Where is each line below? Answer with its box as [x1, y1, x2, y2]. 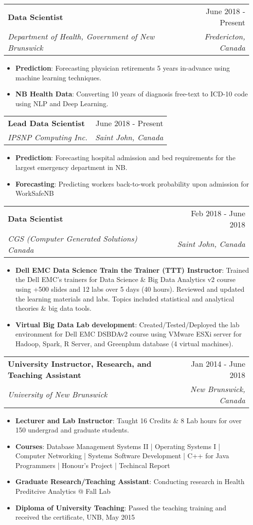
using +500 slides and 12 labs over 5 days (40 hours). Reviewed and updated [15, 283, 245, 294]
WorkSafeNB [15, 188, 54, 198]
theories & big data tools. [15, 303, 91, 313]
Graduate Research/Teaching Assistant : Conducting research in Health [15, 476, 245, 487]
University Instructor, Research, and [8, 357, 152, 369]
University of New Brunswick [8, 389, 108, 400]
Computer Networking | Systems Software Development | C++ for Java [15, 450, 229, 461]
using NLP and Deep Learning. [15, 98, 108, 108]
